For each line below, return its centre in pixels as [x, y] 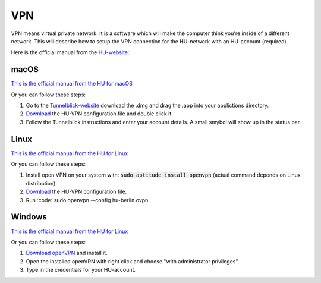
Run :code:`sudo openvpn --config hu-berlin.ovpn [87, 200]
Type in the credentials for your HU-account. [81, 270]
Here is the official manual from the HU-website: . [71, 52]
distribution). [42, 183]
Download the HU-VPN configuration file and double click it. [100, 114]
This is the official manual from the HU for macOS [72, 84]
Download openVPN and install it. [67, 253]
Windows [29, 217]
